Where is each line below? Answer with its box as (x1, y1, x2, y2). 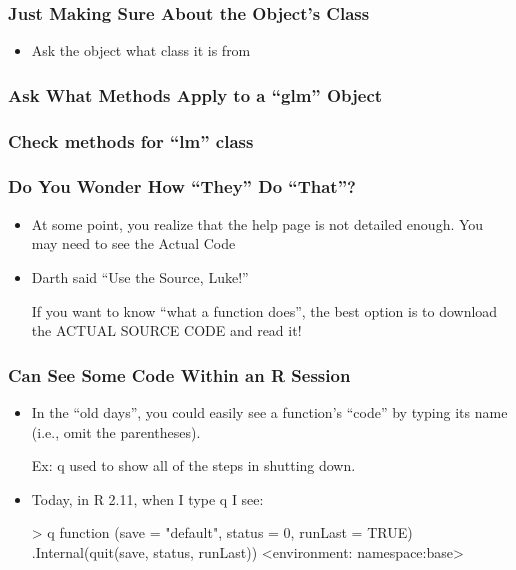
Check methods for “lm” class (8, 128, 254, 153)
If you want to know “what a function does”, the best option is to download (31, 300, 498, 321)
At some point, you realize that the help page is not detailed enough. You (31, 213, 484, 234)
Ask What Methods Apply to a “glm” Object (8, 82, 383, 107)
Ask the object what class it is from (31, 40, 251, 61)
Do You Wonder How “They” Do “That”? (8, 174, 356, 199)
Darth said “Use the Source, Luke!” (31, 266, 249, 287)
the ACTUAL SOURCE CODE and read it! (31, 320, 302, 341)
